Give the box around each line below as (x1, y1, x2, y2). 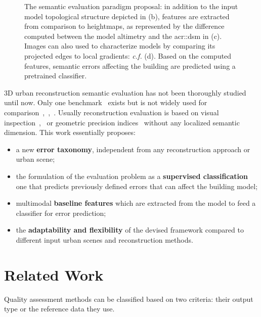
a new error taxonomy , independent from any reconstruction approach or (16, 144, 250, 154)
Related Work (4, 264, 104, 285)
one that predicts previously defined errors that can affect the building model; (16, 180, 258, 191)
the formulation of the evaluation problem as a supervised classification (16, 170, 248, 181)
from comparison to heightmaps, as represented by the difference (24, 21, 225, 31)
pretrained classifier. (24, 70, 87, 81)
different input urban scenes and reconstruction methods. (16, 234, 193, 245)
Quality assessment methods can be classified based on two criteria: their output (4, 293, 253, 304)
